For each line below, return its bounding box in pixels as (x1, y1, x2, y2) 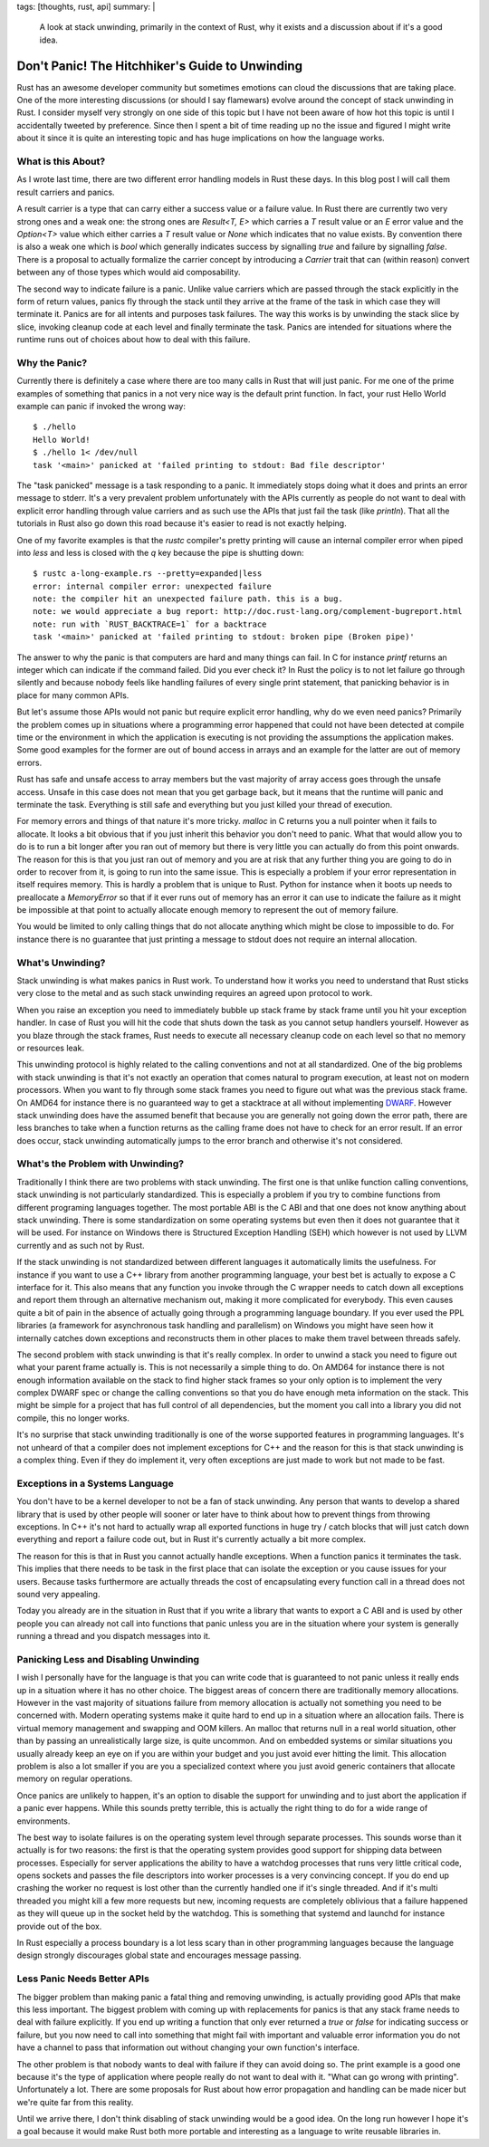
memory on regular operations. (16, 1773, 133, 1784)
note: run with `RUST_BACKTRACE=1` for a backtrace (33, 618, 267, 629)
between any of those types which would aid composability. (16, 267, 241, 278)
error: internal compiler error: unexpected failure (33, 580, 272, 591)
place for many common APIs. (16, 689, 129, 701)
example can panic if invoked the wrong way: (16, 401, 186, 411)
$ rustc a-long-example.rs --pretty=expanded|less (33, 569, 263, 579)
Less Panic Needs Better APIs (16, 1972, 149, 1985)
